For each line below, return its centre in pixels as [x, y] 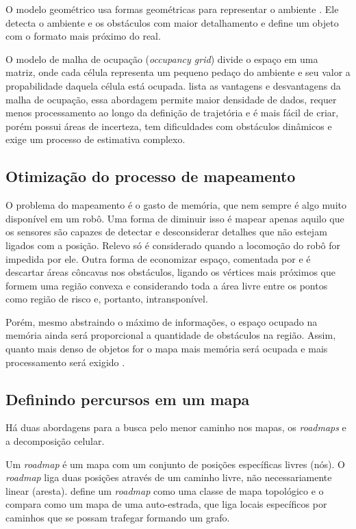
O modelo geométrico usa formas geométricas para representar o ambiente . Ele [172, 9]
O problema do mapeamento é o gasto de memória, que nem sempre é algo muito [176, 205]
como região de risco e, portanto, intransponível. [107, 299]
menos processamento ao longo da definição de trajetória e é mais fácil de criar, [172, 113]
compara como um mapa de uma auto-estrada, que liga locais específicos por [166, 504]
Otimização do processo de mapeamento [151, 176]
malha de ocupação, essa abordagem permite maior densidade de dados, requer [171, 99]
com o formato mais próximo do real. [83, 36]
